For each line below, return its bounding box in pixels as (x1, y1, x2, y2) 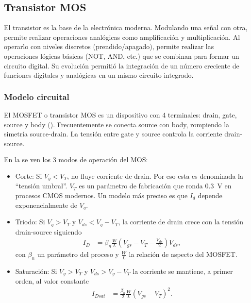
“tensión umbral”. (15, 181, 67, 191)
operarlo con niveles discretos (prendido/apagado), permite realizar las (4, 41, 214, 51)
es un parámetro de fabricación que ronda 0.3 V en (79, 181, 232, 191)
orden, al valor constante (15, 276, 89, 286)
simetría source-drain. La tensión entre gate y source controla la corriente (4, 129, 222, 139)
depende (198, 190, 222, 200)
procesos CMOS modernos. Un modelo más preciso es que (15, 190, 188, 200)
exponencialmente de (15, 200, 77, 210)
